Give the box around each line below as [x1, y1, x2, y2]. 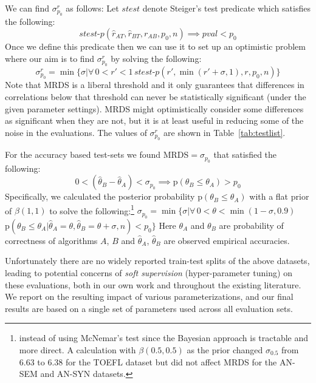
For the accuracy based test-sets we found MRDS [5, 148, 189, 161]
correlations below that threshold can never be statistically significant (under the [5, 90, 306, 103]
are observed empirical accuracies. [163, 234, 290, 246]
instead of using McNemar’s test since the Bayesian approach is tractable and [19, 331, 309, 344]
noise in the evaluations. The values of [5, 126, 147, 138]
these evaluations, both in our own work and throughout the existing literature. [5, 278, 301, 291]
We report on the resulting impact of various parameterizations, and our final [5, 290, 294, 303]
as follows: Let [66, 2, 119, 14]
